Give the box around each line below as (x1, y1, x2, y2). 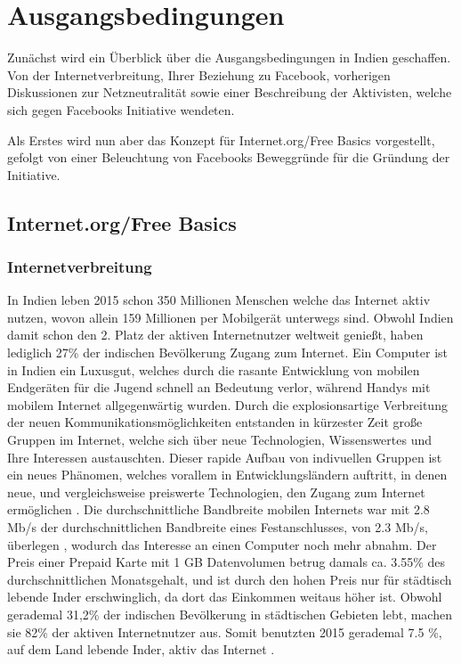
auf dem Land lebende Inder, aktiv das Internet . (7, 640, 275, 659)
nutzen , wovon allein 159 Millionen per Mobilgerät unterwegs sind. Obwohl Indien (7, 307, 454, 326)
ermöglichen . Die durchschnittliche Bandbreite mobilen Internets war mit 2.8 (7, 500, 430, 519)
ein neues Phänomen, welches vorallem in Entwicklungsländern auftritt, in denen (7, 465, 448, 484)
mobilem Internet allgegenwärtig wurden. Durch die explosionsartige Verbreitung (7, 395, 448, 414)
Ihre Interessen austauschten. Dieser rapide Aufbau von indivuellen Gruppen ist (7, 447, 442, 466)
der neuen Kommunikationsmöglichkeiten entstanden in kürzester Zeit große (7, 413, 423, 431)
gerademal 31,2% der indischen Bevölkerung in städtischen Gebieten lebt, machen (7, 604, 452, 623)
